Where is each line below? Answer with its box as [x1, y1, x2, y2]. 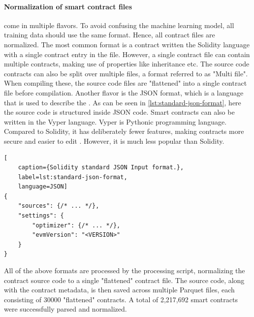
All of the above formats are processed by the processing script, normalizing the [4, 265, 245, 276]
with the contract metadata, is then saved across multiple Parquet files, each [4, 285, 235, 295]
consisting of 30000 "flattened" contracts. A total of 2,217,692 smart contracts [4, 294, 238, 304]
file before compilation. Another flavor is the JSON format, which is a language [4, 87, 244, 97]
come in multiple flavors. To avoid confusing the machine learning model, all [4, 20, 234, 30]
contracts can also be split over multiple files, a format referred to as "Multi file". [4, 68, 248, 78]
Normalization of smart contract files [4, 1, 132, 11]
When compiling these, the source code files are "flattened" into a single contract [4, 78, 247, 88]
